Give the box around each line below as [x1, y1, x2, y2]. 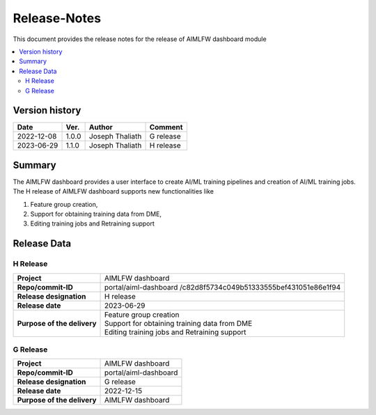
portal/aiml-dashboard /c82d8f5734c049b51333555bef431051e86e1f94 [104, 282, 341, 292]
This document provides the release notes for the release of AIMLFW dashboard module [13, 35, 267, 43]
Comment [149, 123, 183, 132]
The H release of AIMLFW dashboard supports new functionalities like [13, 187, 214, 196]
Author [88, 123, 113, 132]
